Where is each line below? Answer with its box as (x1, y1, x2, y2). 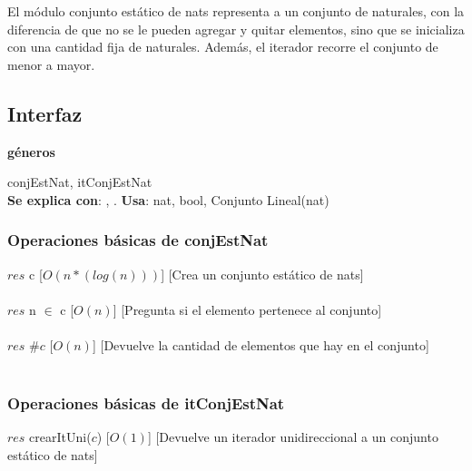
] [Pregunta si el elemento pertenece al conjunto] (113, 299, 382, 319)
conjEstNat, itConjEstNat (7, 172, 152, 191)
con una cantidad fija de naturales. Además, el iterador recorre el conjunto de (7, 37, 438, 56)
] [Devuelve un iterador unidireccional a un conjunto (147, 427, 438, 446)
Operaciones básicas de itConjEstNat (7, 392, 285, 415)
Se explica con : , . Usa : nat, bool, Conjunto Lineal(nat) (7, 190, 329, 209)
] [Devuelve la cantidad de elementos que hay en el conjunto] (92, 335, 429, 354)
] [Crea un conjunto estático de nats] (161, 264, 364, 283)
